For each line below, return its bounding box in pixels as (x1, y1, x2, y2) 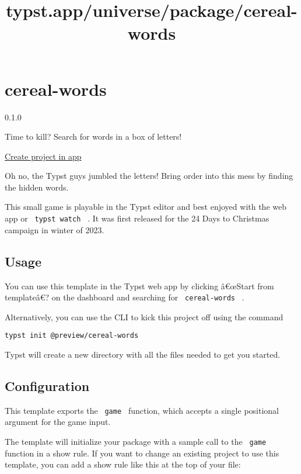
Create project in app (5, 150, 82, 162)
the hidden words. (5, 181, 69, 193)
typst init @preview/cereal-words (5, 331, 139, 340)
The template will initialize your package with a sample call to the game (5, 435, 267, 448)
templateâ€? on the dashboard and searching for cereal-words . (5, 291, 244, 303)
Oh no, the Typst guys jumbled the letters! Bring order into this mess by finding (5, 169, 293, 182)
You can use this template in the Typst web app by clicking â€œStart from (5, 279, 274, 292)
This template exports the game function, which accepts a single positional (5, 404, 279, 416)
